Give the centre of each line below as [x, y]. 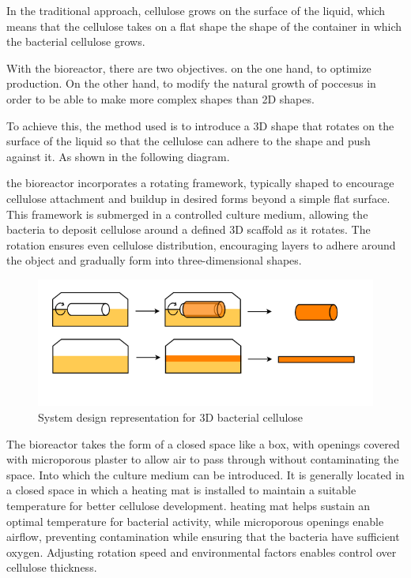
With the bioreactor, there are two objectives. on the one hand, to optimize [189, 68]
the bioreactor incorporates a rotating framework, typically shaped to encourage [200, 183]
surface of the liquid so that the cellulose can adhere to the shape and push [189, 141]
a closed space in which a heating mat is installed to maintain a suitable [181, 490]
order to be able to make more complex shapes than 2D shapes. [160, 98]
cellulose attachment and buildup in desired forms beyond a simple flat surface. [198, 198]
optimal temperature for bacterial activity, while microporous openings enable [195, 521]
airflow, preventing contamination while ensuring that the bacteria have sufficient [203, 537]
